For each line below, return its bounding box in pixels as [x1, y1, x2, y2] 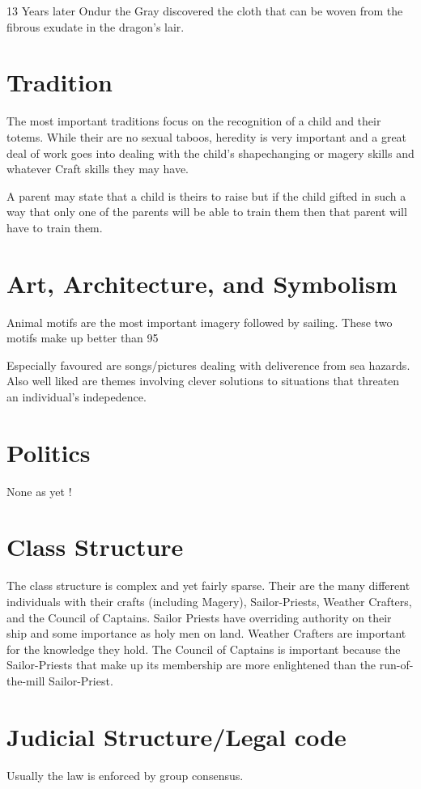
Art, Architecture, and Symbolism [6, 266, 398, 299]
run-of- [379, 656, 414, 673]
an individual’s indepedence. [6, 388, 147, 405]
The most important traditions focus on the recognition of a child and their [6, 112, 381, 129]
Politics [6, 435, 91, 469]
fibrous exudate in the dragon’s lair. [6, 18, 185, 35]
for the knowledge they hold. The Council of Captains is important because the [6, 640, 401, 657]
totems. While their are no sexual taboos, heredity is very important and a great [6, 128, 407, 145]
